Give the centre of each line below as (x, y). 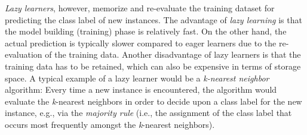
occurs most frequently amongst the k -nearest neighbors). (110, 124)
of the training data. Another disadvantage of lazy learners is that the (173, 54)
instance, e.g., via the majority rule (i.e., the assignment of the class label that (148, 113)
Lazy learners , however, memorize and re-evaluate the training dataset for (140, 8)
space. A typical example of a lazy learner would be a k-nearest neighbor (137, 78)
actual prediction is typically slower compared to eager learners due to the (141, 43)
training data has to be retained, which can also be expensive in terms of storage (153, 66)
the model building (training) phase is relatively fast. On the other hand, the (146, 31)
